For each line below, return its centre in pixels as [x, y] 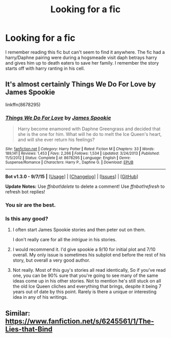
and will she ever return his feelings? [56, 140]
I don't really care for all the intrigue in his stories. [65, 240]
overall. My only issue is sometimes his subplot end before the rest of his [89, 255]
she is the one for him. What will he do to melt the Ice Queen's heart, [90, 134]
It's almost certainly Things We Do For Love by [81, 84]
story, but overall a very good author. [51, 260]
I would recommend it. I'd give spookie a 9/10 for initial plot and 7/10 [84, 249]
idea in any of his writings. [40, 297]
